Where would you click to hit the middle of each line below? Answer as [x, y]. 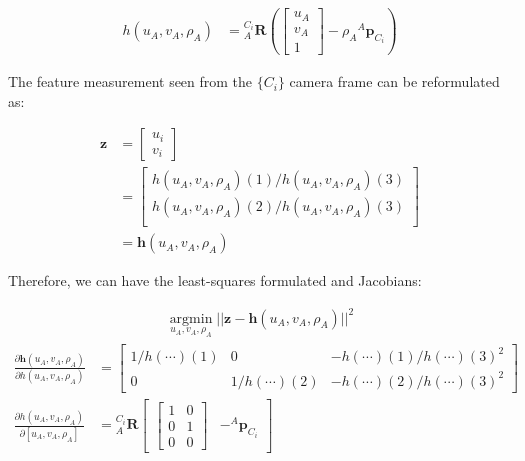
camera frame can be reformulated [394, 81]
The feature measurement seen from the [130, 81]
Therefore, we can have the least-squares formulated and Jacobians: [215, 280]
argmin [191, 318]
